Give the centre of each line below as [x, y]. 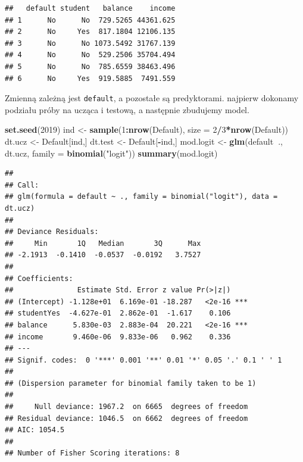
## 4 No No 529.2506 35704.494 [90, 55]
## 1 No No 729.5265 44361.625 [90, 20]
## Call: [22, 185]
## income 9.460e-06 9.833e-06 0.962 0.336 [118, 337]
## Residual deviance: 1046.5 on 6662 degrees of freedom [126, 418]
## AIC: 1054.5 [35, 430]
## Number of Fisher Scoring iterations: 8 [92, 453]
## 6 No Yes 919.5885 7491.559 [90, 78]
